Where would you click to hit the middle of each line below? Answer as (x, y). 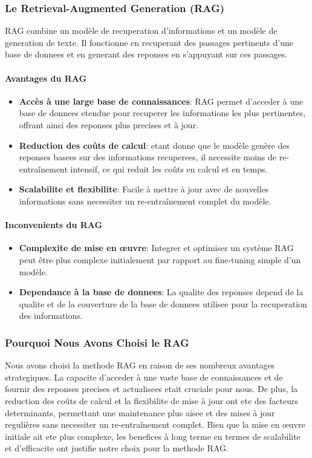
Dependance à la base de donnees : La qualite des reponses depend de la (161, 292)
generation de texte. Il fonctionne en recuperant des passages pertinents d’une (149, 42)
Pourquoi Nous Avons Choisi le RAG (97, 342)
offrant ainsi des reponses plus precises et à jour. (109, 124)
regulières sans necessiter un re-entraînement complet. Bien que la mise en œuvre (155, 424)
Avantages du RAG (46, 78)
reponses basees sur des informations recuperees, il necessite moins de (148, 157)
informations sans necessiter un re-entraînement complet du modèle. (145, 201)
